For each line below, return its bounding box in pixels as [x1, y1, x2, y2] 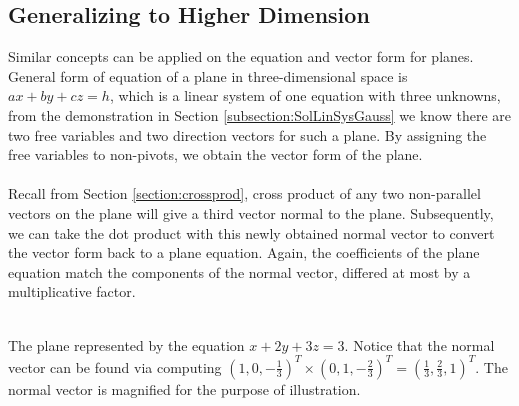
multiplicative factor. [8, 281, 136, 302]
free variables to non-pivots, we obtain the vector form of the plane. [8, 144, 423, 165]
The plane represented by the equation [8, 334, 245, 355]
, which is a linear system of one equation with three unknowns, [109, 85, 501, 106]
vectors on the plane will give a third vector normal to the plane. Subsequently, [8, 202, 494, 223]
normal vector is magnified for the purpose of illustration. [8, 378, 361, 399]
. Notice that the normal [344, 334, 495, 355]
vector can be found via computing [8, 356, 222, 377]
